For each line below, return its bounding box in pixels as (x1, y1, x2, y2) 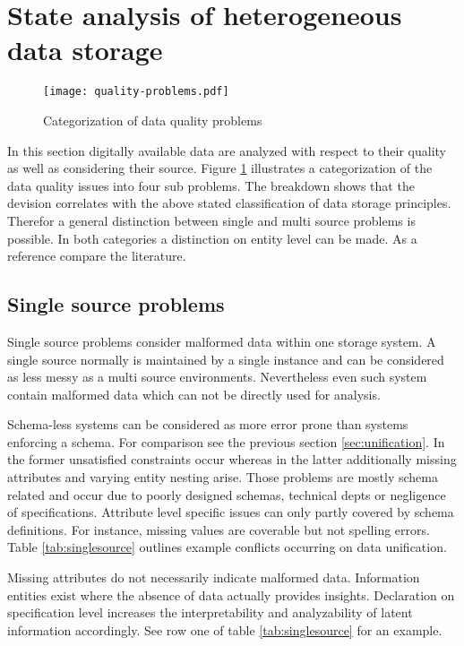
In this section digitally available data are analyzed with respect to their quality (7, 141, 446, 159)
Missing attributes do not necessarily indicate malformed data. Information (7, 568, 420, 587)
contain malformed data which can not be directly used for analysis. (7, 384, 381, 403)
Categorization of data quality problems (43, 110, 262, 129)
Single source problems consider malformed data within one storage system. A (7, 332, 436, 350)
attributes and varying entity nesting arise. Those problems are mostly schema (7, 468, 438, 487)
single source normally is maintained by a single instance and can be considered (7, 349, 444, 368)
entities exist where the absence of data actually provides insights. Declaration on (7, 585, 455, 604)
